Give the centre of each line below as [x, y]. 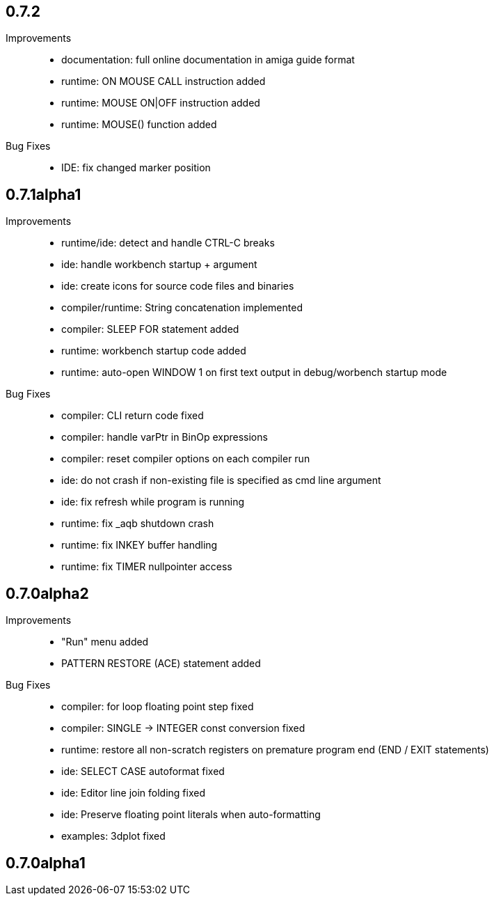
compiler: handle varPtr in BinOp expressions [165, 437]
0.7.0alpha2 [47, 593]
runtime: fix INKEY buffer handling [140, 545]
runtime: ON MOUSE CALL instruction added [164, 81]
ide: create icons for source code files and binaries [178, 286]
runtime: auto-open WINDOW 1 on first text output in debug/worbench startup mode [254, 373]
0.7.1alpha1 [43, 194]
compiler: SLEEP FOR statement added [150, 329]
